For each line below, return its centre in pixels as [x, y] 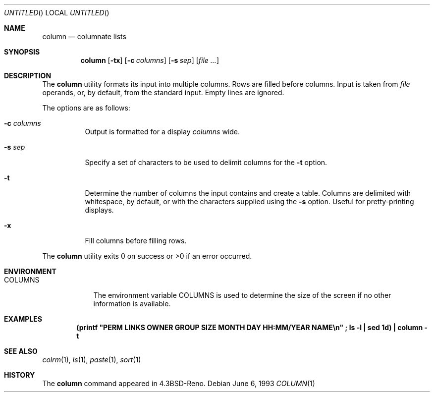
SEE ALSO [21, 351]
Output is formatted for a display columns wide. [163, 132]
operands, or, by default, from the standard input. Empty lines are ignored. [163, 92]
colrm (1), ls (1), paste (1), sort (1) [92, 360]
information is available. [132, 304]
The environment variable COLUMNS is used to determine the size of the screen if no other [242, 295]
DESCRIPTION [28, 76]
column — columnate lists [84, 36]
